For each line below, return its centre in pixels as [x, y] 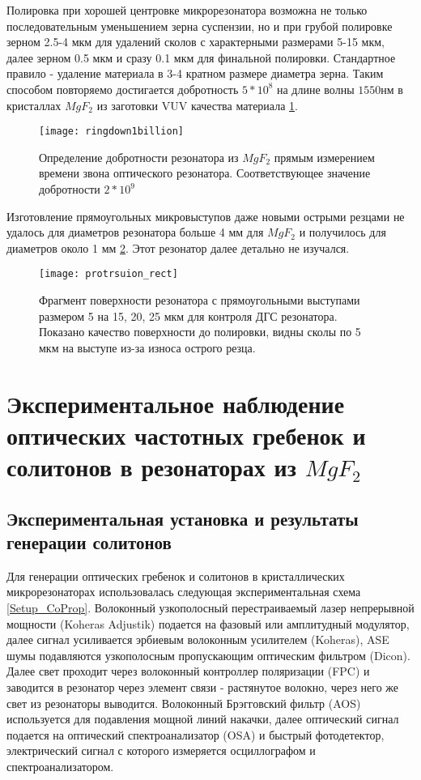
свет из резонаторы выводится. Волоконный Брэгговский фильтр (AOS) [184, 703]
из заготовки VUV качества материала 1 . [197, 105]
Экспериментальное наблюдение [176, 403]
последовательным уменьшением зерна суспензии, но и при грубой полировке [200, 26]
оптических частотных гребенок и [186, 435]
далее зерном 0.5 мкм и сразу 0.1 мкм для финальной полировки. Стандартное [201, 57]
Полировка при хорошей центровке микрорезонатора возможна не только [187, 10]
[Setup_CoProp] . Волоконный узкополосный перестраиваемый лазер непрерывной [210, 607]
